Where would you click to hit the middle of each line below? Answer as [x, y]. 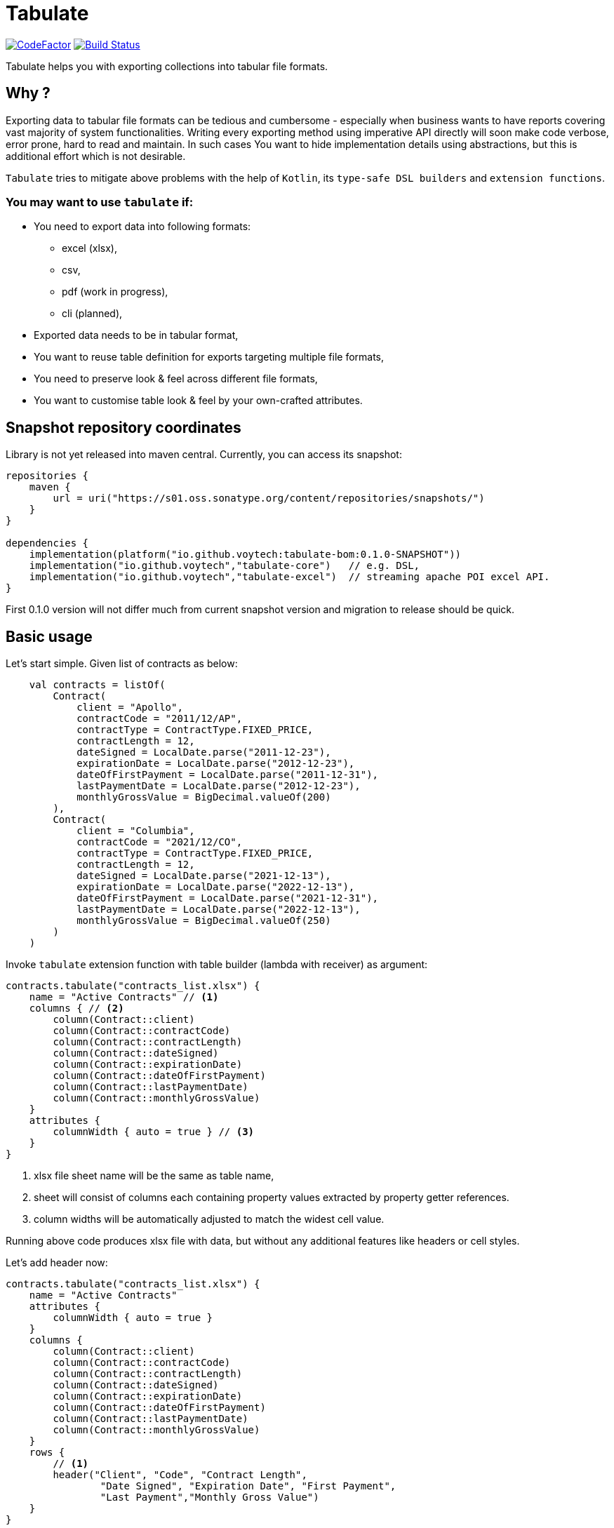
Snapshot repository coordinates [124, 427]
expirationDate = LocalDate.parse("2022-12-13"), [216, 887]
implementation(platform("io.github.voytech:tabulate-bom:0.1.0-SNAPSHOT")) [245, 555]
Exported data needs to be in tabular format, [136, 335]
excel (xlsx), [89, 248]
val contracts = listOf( [97, 685]
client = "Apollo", [130, 708]
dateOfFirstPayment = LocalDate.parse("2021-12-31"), [228, 898]
